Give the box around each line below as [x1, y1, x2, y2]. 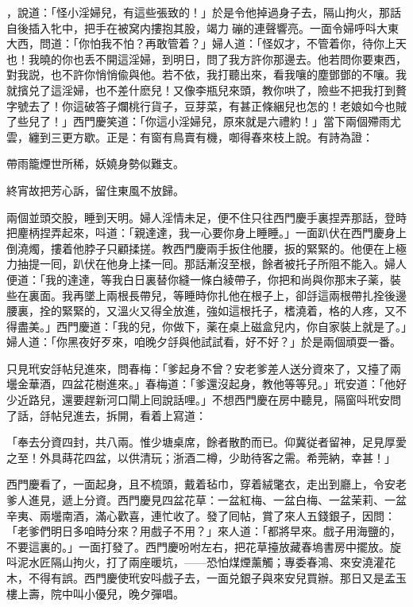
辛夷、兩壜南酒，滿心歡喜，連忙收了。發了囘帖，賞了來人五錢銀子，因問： [6, 507, 396, 523]
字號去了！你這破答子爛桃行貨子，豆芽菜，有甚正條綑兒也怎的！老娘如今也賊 [6, 97, 407, 114]
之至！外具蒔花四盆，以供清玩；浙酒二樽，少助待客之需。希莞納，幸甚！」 [6, 449, 396, 465]
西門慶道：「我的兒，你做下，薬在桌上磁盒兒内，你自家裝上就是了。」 [56, 317, 407, 334]
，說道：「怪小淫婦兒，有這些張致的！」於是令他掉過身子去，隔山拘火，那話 [6, 4, 401, 20]
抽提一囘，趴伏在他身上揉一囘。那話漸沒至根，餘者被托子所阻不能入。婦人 [17, 255, 407, 272]
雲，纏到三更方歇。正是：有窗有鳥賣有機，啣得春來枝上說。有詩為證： [6, 128, 373, 145]
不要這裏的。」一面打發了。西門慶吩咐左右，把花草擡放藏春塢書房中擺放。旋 [6, 538, 401, 554]
